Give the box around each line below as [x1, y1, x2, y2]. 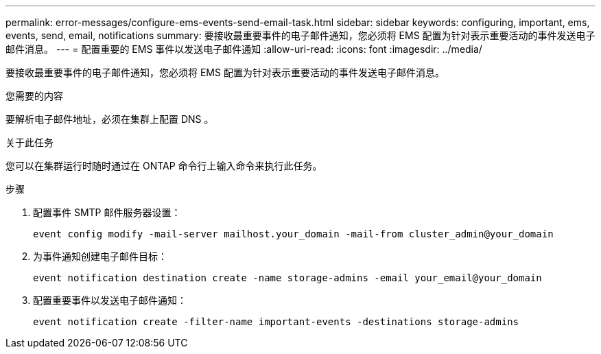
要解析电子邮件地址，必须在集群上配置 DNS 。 [5, 113, 214, 125]
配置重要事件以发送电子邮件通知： [33, 294, 187, 306]
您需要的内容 [5, 90, 63, 102]
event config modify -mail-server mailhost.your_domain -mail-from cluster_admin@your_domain [33, 228, 554, 239]
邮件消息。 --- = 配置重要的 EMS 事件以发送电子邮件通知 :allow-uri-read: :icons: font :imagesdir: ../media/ [5, 43, 482, 55]
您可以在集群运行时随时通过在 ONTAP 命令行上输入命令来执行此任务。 [5, 160, 322, 172]
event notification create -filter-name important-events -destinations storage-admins [33, 316, 519, 327]
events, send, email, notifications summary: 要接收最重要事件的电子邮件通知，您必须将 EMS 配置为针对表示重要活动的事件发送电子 [5, 29, 596, 41]
